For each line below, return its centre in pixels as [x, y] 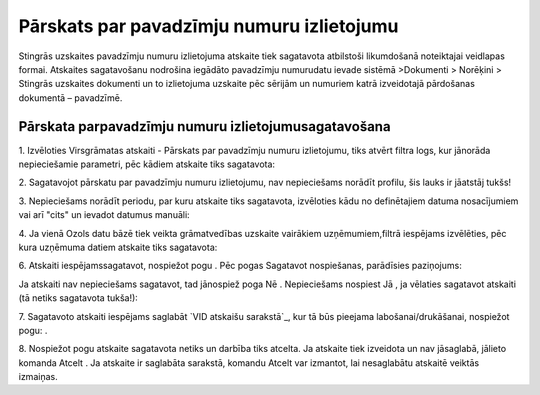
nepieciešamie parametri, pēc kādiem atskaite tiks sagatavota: [146, 164]
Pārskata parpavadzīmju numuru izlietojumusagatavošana [204, 126]
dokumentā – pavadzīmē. [70, 97]
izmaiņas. [38, 377]
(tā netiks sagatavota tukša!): [78, 298]
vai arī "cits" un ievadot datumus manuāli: [104, 215]
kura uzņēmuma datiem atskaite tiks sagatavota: [118, 247]
